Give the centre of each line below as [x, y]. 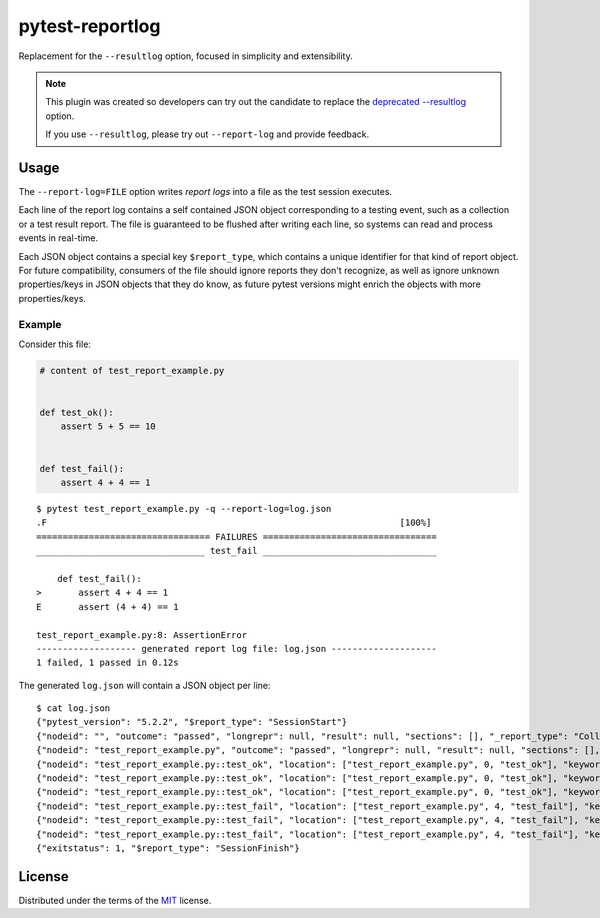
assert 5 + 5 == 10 [108, 426]
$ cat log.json [73, 708]
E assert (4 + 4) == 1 [107, 606]
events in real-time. [58, 238]
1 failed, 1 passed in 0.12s [107, 663]
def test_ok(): [76, 413]
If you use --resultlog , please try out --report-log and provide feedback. [207, 134]
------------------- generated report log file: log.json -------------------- [236, 648]
